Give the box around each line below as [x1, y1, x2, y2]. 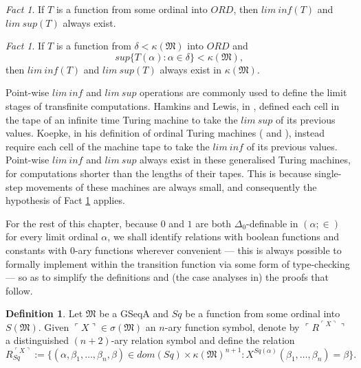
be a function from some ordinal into [185, 306, 340, 321]
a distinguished [6, 333, 69, 347]
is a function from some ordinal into [56, 2, 208, 16]
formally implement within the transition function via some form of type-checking [6, 256, 350, 271]
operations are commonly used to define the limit [140, 85, 347, 100]
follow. [6, 283, 33, 297]
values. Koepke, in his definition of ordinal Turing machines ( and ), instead [6, 126, 325, 140]
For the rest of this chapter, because [6, 216, 158, 230]
